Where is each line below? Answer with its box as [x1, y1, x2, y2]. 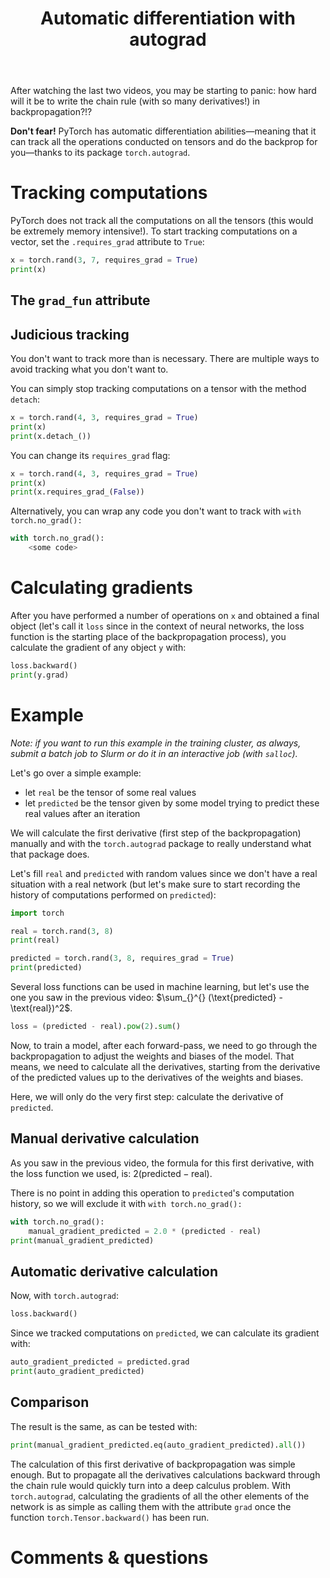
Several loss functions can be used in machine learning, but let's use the [10, 981, 310, 993]
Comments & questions [10, 1546, 209, 1569]
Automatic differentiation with [40, 7, 296, 30]
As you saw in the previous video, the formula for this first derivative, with [10, 1157, 315, 1169]
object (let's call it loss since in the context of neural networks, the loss [10, 620, 305, 632]
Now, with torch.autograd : [10, 1290, 120, 1302]
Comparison [10, 1394, 90, 1411]
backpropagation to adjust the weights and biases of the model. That [10, 1050, 295, 1062]
